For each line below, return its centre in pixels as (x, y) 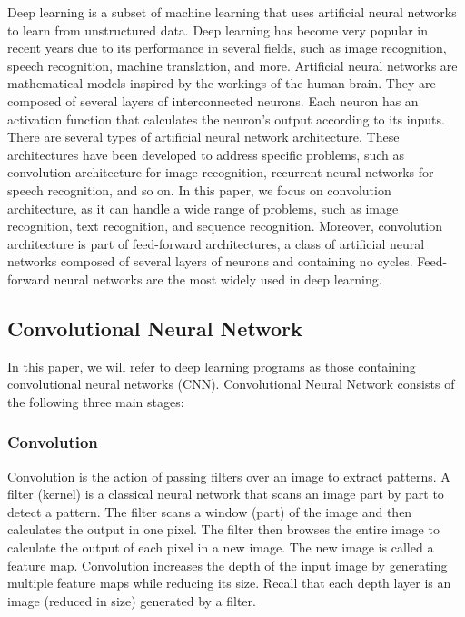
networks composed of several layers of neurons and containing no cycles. (210, 261)
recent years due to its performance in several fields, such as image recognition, (227, 48)
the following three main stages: (96, 401)
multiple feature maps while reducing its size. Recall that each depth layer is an (229, 583)
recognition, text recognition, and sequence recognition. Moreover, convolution (225, 226)
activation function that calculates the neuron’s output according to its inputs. (226, 119)
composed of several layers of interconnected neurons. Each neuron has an (213, 100)
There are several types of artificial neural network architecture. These (203, 137)
